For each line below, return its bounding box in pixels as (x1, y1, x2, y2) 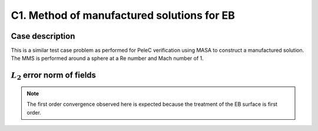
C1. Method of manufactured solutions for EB (11, 9, 236, 22)
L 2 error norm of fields (11, 70, 97, 82)
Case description (11, 31, 75, 41)
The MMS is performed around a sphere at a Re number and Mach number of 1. (11, 55, 204, 62)
